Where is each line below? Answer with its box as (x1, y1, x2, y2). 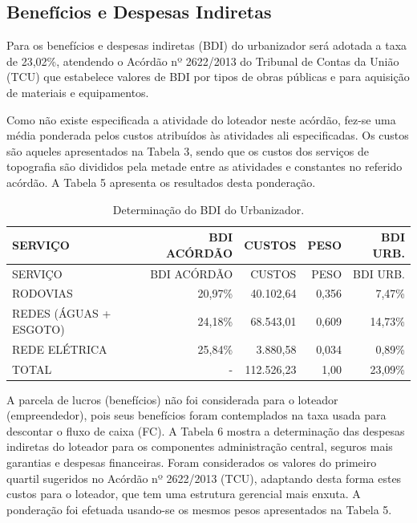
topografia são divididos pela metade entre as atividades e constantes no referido (6, 158, 403, 175)
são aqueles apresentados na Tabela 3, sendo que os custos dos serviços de (6, 142, 369, 159)
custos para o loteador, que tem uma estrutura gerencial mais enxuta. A (6, 485, 361, 502)
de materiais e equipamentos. (6, 83, 149, 100)
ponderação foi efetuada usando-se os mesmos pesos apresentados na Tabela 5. (6, 501, 392, 517)
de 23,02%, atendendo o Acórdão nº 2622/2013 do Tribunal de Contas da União (6, 52, 399, 69)
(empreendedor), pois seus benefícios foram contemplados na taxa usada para (6, 407, 387, 424)
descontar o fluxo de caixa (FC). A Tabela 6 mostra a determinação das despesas (6, 422, 405, 439)
